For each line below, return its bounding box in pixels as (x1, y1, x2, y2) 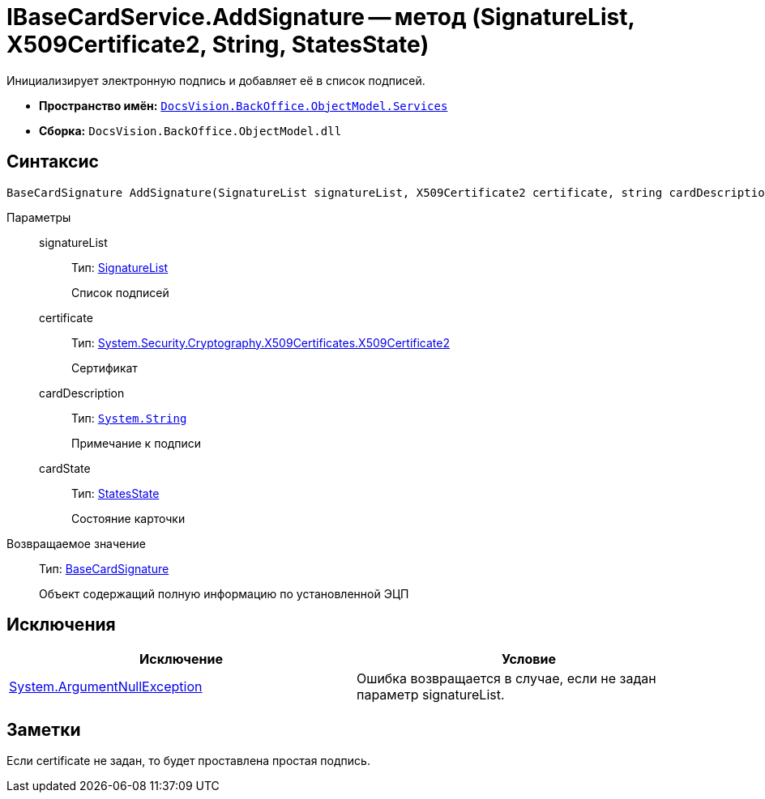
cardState (39, 461, 91, 475)
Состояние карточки (71, 511, 186, 525)
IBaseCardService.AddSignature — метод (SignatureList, (6, 3, 635, 31)
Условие (502, 651, 556, 668)
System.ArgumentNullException (9, 678, 203, 695)
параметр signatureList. (357, 686, 505, 703)
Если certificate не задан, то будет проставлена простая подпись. (6, 754, 370, 768)
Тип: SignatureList (71, 260, 169, 274)
